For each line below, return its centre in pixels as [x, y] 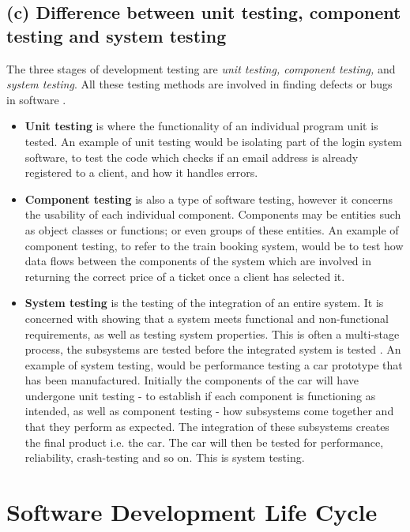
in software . [36, 99]
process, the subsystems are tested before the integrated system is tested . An [213, 349]
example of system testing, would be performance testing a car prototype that [214, 364]
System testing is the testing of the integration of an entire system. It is [204, 303]
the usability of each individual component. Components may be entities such [213, 214]
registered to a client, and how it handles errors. [141, 172]
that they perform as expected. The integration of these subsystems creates [207, 427]
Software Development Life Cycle [192, 512]
